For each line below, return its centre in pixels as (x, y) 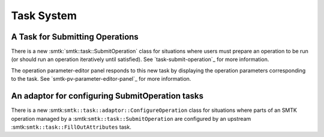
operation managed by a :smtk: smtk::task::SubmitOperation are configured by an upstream (131, 118)
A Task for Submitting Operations (75, 37)
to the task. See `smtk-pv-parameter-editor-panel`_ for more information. (101, 79)
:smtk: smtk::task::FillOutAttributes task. (71, 127)
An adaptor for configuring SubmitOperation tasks (107, 96)
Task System (44, 16)
